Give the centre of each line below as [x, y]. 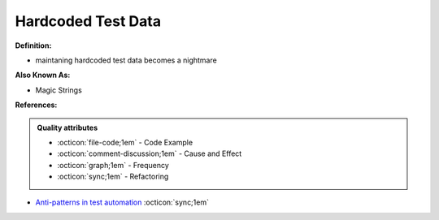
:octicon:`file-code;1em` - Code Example [125, 142]
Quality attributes [67, 127]
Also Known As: [43, 75]
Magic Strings [59, 90]
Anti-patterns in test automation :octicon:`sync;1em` [122, 202]
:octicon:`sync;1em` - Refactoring [113, 177]
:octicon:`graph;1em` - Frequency [113, 165]
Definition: [33, 45]
